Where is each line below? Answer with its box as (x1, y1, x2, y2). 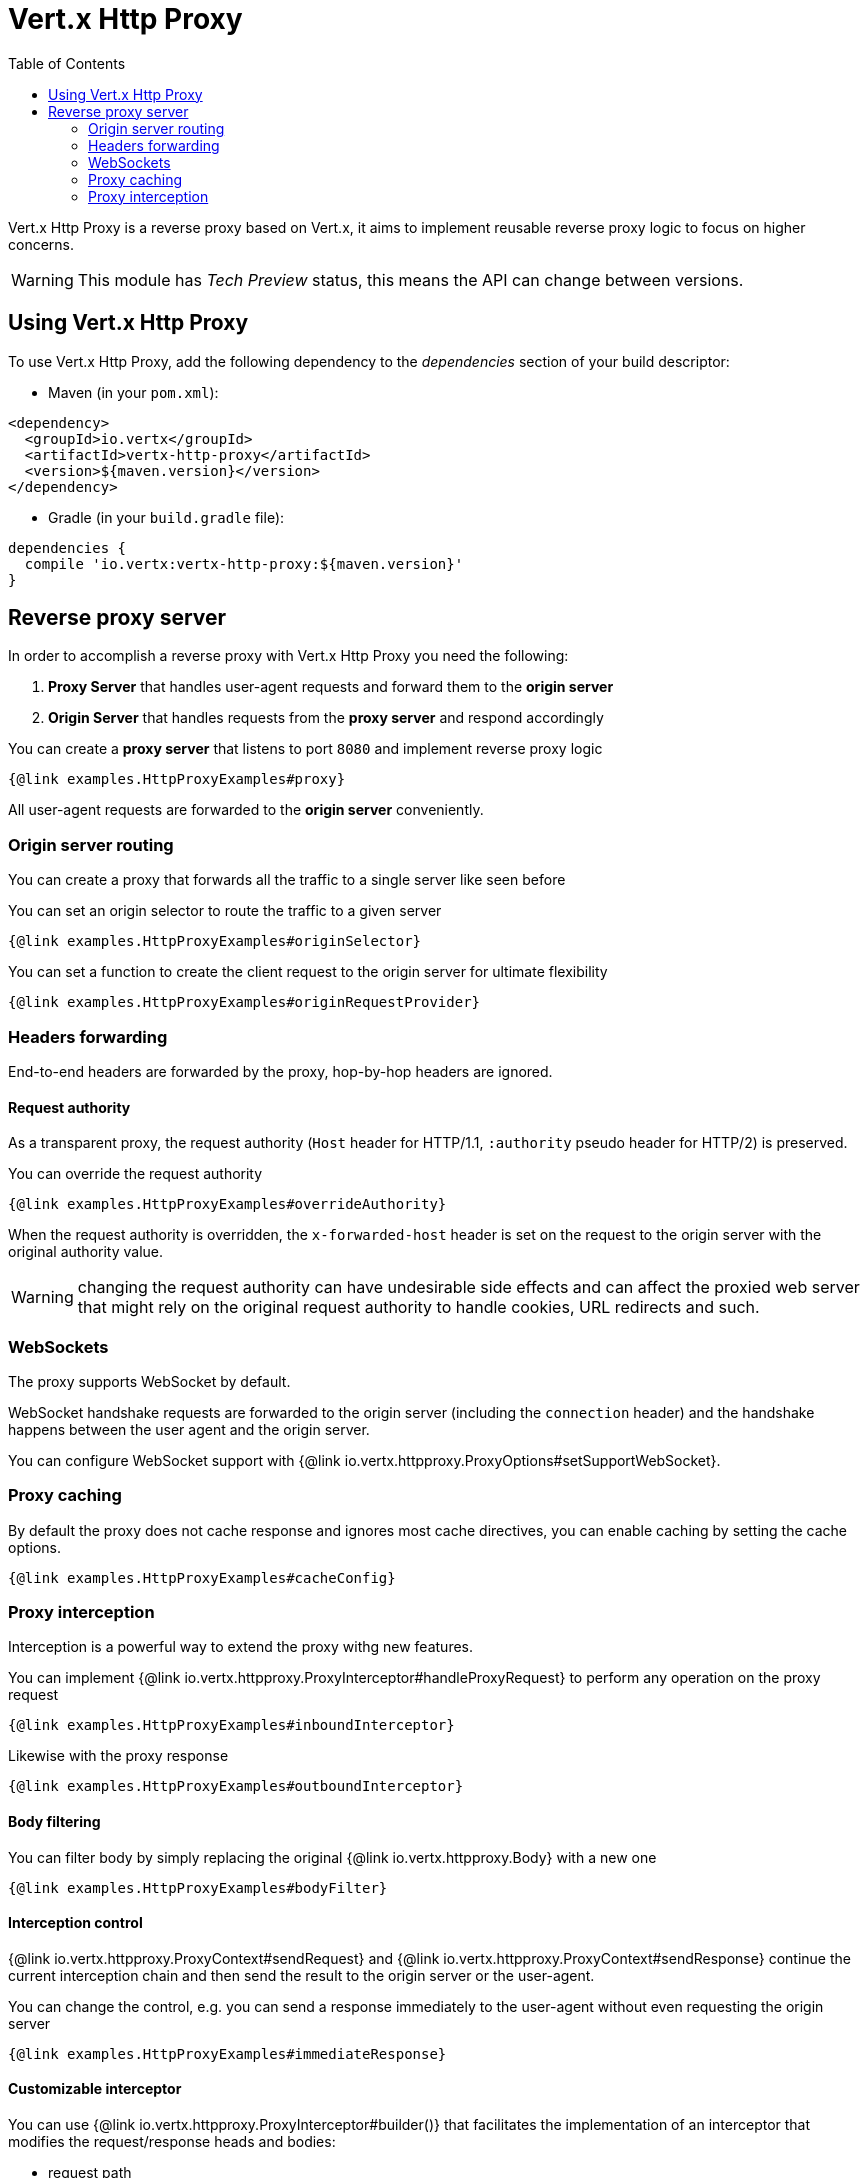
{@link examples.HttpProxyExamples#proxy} (8, 771, 346, 788)
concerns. (8, 235, 75, 253)
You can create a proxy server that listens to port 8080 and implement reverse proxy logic (8, 740, 603, 758)
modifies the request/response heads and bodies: (8, 2133, 336, 2151)
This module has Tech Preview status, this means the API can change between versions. (77, 269, 744, 290)
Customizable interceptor (8, 2080, 182, 2098)
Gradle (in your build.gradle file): (48, 508, 285, 526)
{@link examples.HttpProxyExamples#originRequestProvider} (8, 994, 481, 1011)
